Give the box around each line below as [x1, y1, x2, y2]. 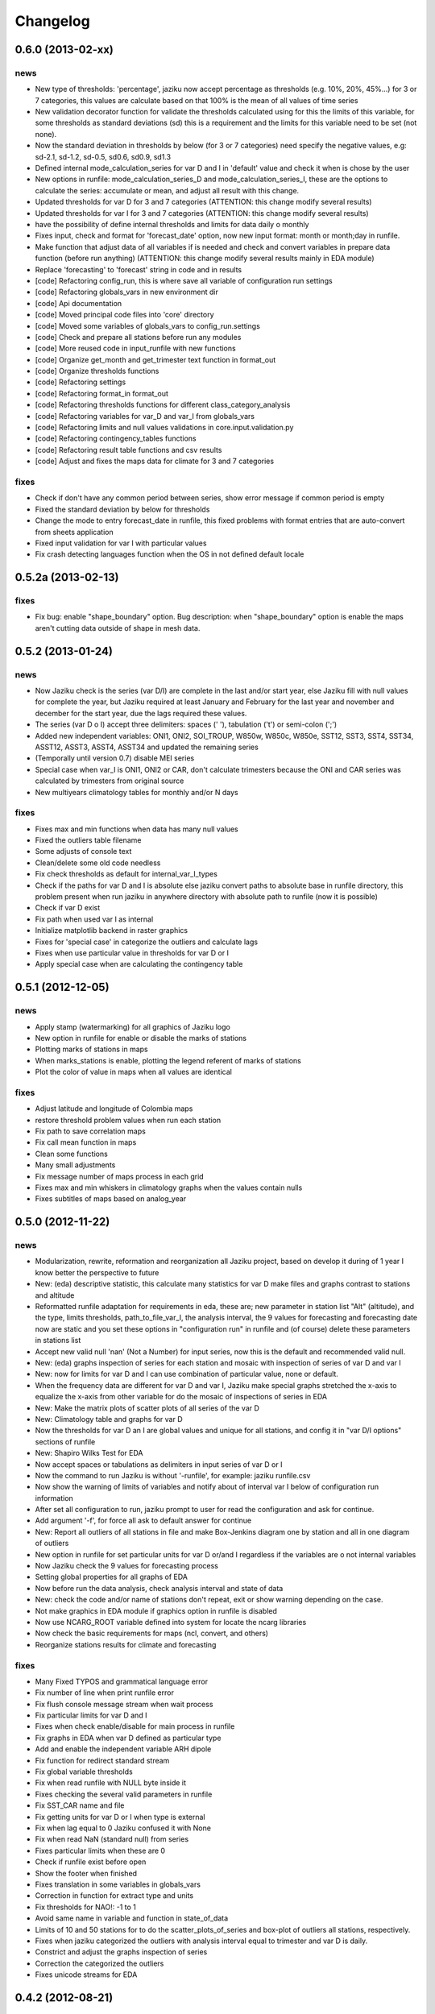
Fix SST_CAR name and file [35, 1801, 125, 1810]
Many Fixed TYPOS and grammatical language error [35, 1676, 209, 1686]
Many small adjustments [35, 1160, 116, 1170]
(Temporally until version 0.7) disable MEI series [35, 753, 195, 763]
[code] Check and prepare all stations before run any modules [35, 332, 242, 342]
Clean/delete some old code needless [35, 858, 161, 868]
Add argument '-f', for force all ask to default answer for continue [35, 1515, 252, 1526]
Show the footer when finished [35, 1868, 137, 1878]
